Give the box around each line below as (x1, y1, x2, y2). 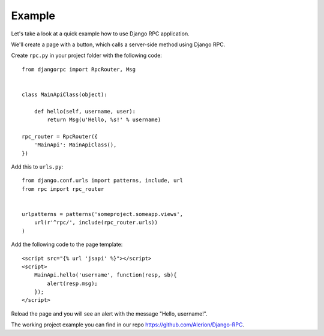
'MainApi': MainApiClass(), (34, 142, 117, 148)
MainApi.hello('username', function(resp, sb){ (34, 272, 177, 278)
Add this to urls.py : (11, 163, 64, 170)
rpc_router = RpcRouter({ (22, 133, 98, 140)
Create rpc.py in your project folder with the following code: (11, 52, 162, 59)
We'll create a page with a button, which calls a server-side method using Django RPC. (11, 41, 226, 48)
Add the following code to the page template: (11, 241, 123, 248)
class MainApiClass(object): (22, 91, 107, 98)
